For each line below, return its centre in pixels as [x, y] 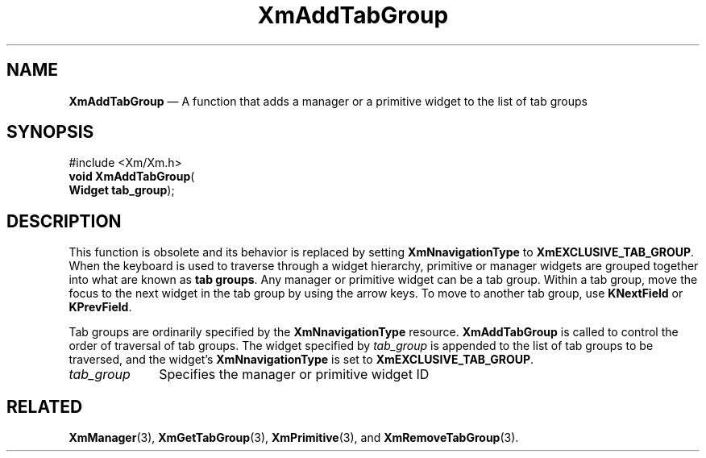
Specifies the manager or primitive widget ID [294, 375]
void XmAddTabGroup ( [132, 177]
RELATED [45, 406]
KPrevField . [100, 307]
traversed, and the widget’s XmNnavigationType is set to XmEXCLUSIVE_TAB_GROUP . [301, 360]
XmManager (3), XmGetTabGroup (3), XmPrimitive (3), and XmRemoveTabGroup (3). [294, 438]
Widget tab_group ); [122, 190]
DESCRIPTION [64, 221]
